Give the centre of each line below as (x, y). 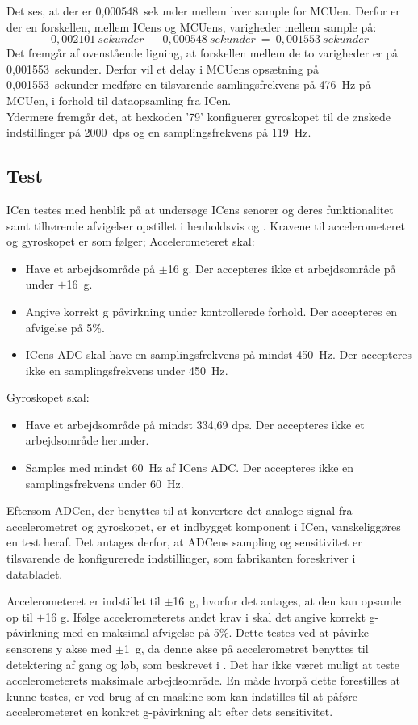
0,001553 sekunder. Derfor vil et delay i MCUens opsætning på (163, 68)
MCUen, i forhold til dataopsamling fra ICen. (119, 100)
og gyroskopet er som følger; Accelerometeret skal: (131, 241)
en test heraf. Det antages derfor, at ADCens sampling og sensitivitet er (184, 542)
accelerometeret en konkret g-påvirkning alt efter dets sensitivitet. (170, 712)
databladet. (35, 573)
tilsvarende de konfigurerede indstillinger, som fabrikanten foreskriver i (181, 558)
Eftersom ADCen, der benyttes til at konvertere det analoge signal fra (180, 510)
